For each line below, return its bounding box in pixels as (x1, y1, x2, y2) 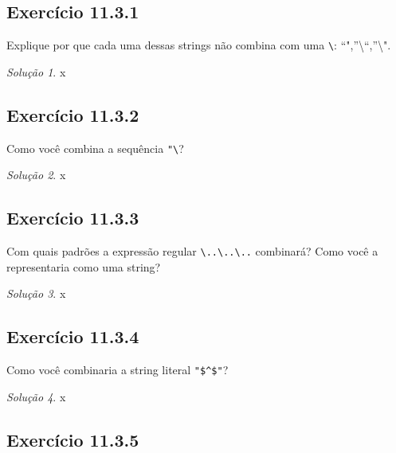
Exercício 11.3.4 (6, 324, 139, 349)
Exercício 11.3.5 (6, 427, 139, 451)
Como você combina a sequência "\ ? (6, 139, 184, 156)
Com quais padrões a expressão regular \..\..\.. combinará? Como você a (6, 243, 378, 260)
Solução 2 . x (6, 166, 66, 183)
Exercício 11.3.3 (6, 205, 139, 230)
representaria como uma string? (6, 258, 161, 275)
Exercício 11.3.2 (6, 102, 139, 127)
